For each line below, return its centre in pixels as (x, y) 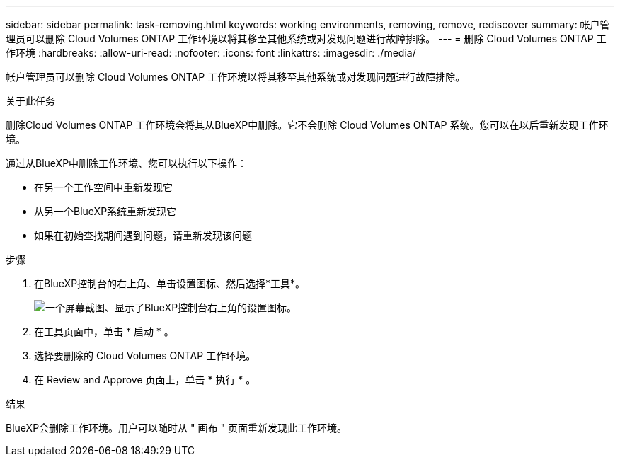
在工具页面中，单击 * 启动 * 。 (104, 331)
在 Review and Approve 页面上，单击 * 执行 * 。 (145, 380)
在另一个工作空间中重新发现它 (103, 187)
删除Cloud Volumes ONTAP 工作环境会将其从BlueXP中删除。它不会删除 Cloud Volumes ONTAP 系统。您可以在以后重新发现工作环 (307, 125)
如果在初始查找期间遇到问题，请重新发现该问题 (143, 235)
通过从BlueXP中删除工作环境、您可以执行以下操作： (127, 163)
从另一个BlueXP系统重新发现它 (105, 211)
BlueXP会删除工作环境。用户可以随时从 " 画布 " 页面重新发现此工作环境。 (176, 428)
